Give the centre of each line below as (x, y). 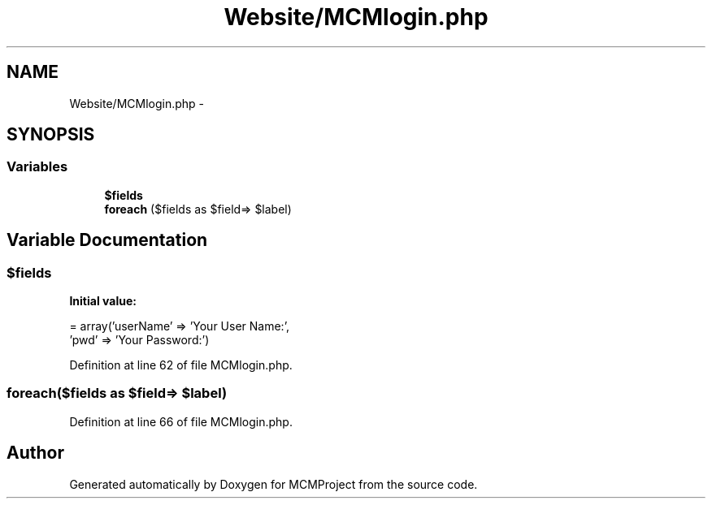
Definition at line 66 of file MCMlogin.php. (181, 421)
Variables (37, 167)
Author (35, 453)
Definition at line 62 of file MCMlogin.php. (181, 365)
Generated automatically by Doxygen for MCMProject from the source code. (274, 484)
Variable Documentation (107, 240)
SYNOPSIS (51, 135)
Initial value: (103, 301)
